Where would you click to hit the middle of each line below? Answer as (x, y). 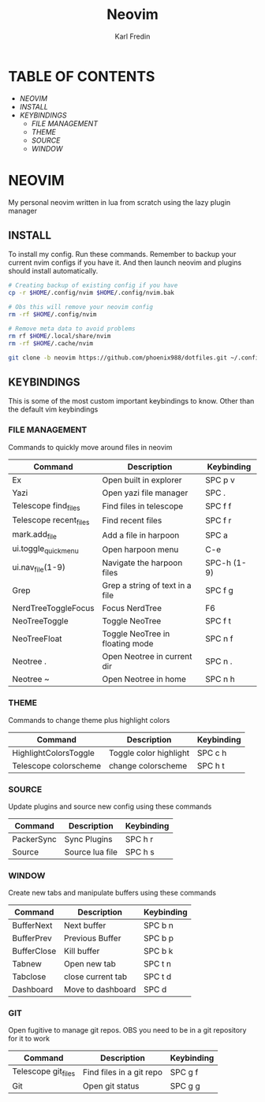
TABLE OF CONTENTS (82, 76)
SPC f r (218, 520)
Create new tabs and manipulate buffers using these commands (112, 893)
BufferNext (32, 925)
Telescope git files (44, 1072)
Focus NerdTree (132, 609)
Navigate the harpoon (142, 563)
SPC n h (220, 679)
